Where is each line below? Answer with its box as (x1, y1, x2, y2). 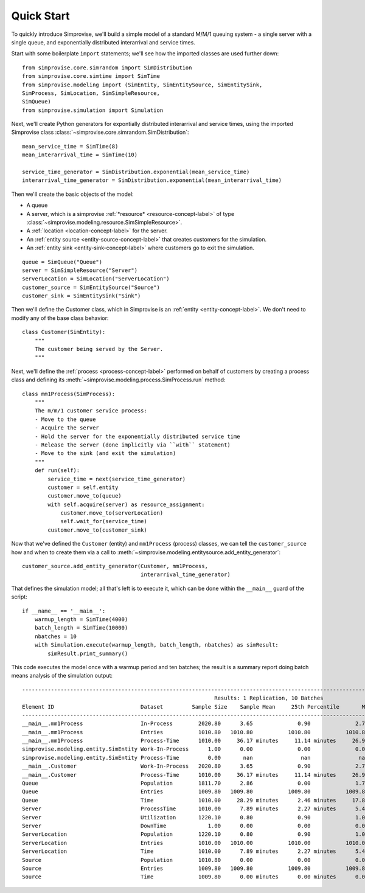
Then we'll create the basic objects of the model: (11, 190, 134, 198)
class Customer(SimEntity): (22, 328, 106, 336)
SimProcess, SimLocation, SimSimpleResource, (22, 89, 161, 97)
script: (11, 593, 27, 600)
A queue (26, 201, 48, 209)
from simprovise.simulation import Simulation (22, 106, 164, 114)
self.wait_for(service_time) (60, 518, 147, 525)
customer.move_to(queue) (47, 493, 122, 499)
